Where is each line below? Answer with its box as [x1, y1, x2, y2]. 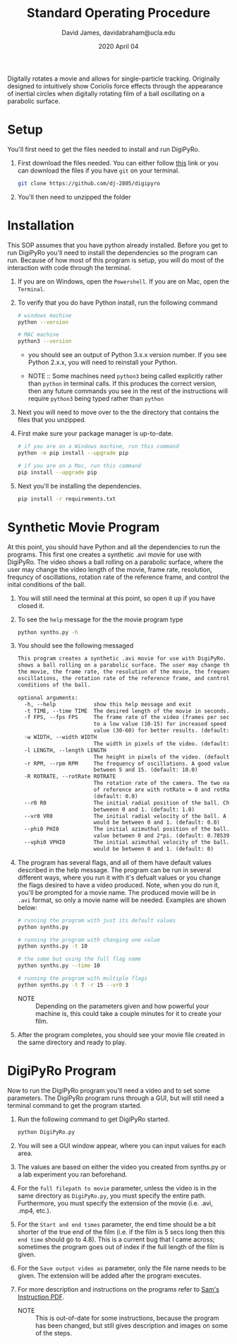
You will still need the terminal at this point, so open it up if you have [17, 594, 216, 602]
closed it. [17, 601, 44, 609]
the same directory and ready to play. [17, 1038, 127, 1046]
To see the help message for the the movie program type [17, 615, 183, 624]
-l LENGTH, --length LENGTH [24, 747, 107, 754]
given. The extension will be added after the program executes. [17, 1271, 202, 1280]
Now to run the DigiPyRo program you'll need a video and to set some [7, 1086, 210, 1094]
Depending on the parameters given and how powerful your [35, 1002, 209, 1010]
